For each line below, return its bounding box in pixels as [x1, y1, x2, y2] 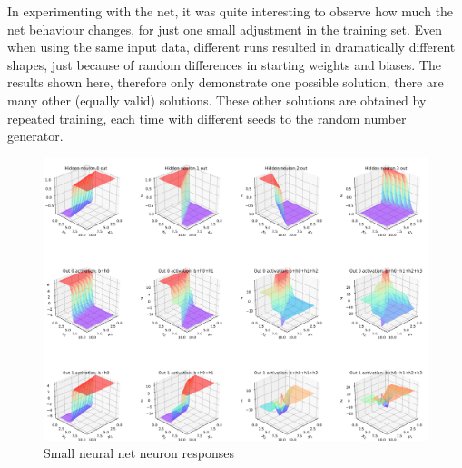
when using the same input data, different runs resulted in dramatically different [7, 37, 456, 56]
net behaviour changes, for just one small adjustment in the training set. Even [7, 19, 443, 38]
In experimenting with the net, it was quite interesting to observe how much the [7, 2, 454, 20]
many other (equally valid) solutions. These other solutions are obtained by [7, 90, 427, 109]
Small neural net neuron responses [44, 443, 234, 463]
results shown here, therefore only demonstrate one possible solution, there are [7, 73, 444, 92]
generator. [7, 126, 64, 145]
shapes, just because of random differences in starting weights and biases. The [7, 55, 441, 74]
